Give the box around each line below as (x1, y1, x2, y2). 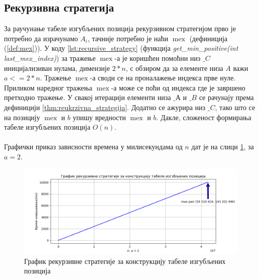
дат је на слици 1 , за (191, 141, 254, 152)
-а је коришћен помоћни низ (114, 52, 201, 63)
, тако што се (215, 102, 255, 112)
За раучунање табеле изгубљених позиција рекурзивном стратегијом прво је (4, 23, 236, 34)
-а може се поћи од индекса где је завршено (111, 82, 245, 92)
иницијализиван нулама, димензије (4, 62, 110, 73)
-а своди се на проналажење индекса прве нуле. (90, 72, 236, 83)
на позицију (4, 112, 40, 122)
